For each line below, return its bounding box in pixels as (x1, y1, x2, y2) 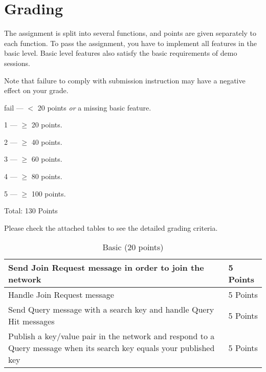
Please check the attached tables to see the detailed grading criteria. (4, 222, 218, 233)
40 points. (31, 136, 62, 147)
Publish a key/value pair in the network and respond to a (8, 330, 215, 342)
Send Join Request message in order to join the (8, 261, 204, 274)
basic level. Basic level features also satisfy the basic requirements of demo (4, 48, 237, 58)
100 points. (31, 188, 66, 199)
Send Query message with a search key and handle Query (8, 303, 214, 316)
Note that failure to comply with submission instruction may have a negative (4, 75, 246, 85)
